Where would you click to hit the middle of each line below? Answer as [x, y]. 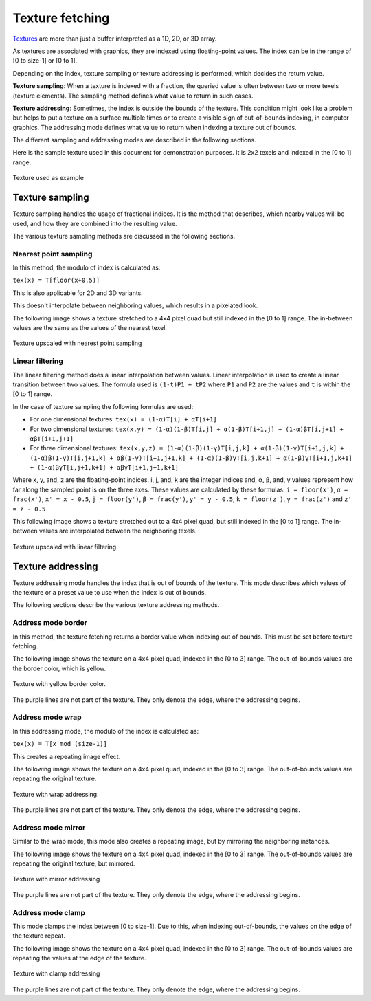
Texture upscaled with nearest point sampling [77, 343]
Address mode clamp [49, 912]
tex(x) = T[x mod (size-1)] [60, 744]
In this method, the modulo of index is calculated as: [87, 267]
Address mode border [50, 623]
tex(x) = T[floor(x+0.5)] [56, 280]
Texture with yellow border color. [59, 684]
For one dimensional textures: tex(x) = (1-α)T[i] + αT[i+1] [124, 419]
